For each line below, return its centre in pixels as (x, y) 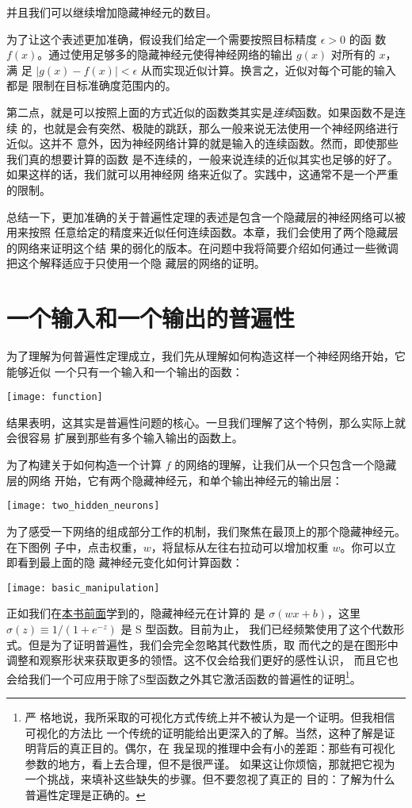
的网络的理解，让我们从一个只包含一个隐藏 (286, 465)
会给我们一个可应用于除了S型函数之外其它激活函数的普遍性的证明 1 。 (184, 677)
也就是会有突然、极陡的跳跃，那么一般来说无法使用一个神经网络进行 (221, 127)
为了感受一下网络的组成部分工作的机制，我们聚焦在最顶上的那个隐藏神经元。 (206, 531)
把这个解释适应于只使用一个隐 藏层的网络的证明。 (136, 263)
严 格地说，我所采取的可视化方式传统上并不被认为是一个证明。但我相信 (210, 716)
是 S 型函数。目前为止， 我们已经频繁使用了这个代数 (257, 628)
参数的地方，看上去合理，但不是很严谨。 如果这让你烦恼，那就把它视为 (210, 763)
